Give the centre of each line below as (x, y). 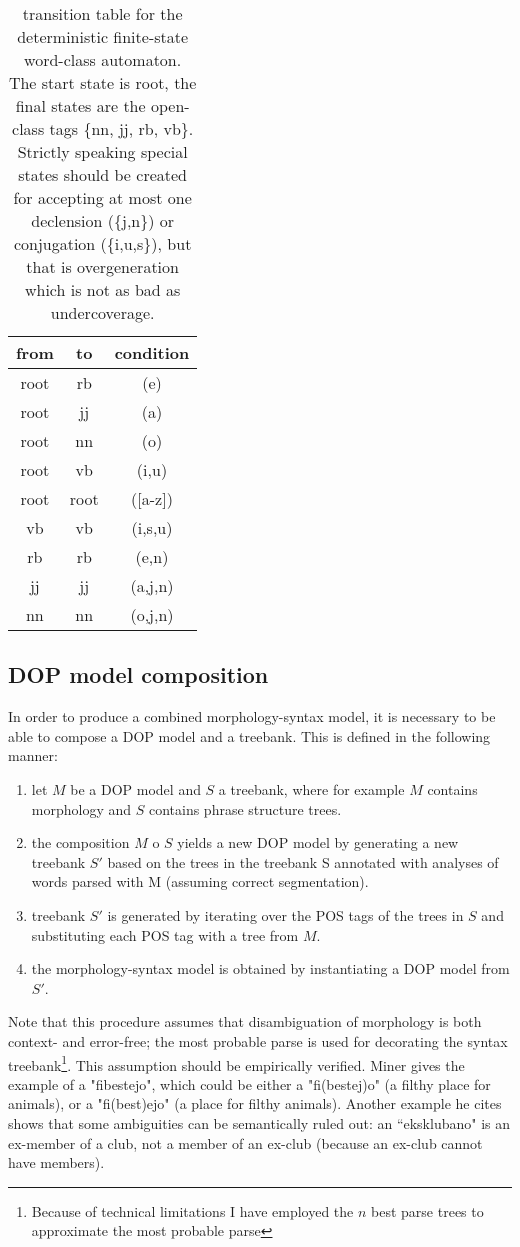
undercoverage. (102, 312)
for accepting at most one (102, 197)
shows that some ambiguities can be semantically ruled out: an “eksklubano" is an (259, 1122)
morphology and (81, 808)
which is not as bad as (102, 289)
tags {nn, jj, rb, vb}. (121, 128)
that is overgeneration (102, 266)
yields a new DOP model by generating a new (318, 842)
